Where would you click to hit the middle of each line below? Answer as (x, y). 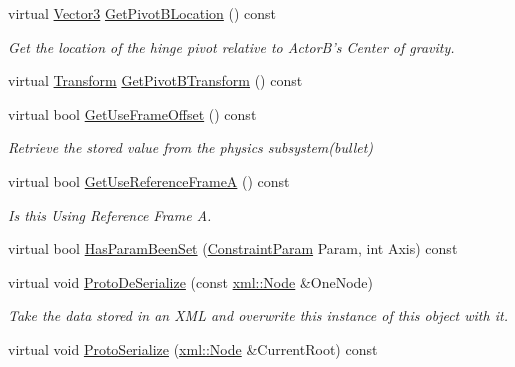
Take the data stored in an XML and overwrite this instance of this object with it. (258, 315)
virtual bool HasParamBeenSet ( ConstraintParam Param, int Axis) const (233, 248)
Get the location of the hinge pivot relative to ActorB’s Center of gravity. (231, 46)
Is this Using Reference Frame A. (110, 214)
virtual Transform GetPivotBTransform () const (155, 80)
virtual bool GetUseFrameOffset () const (132, 113)
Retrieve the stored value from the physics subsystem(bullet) (191, 147)
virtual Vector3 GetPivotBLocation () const (142, 13)
